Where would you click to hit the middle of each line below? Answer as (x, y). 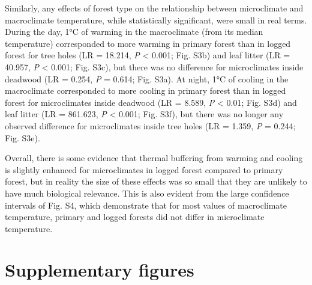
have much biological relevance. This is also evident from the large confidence (147, 193)
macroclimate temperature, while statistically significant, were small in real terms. (156, 20)
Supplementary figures (100, 270)
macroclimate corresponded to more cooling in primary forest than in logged (145, 90)
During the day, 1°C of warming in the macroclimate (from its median (134, 32)
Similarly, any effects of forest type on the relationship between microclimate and (154, 8)
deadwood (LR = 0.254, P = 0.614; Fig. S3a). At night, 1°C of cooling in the (147, 78)
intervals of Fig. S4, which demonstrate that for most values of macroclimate (146, 205)
